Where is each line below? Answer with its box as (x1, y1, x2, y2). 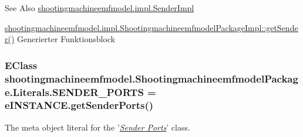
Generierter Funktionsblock (17, 33, 116, 45)
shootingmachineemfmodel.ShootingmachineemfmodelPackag (5, 71, 298, 85)
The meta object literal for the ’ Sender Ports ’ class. (5, 121, 190, 133)
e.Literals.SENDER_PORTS (5, 84, 144, 99)
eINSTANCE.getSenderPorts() (5, 98, 154, 112)
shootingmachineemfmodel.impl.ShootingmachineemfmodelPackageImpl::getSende (5, 21, 298, 33)
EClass (5, 57, 38, 72)
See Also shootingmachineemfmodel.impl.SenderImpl (5, 2, 194, 13)
